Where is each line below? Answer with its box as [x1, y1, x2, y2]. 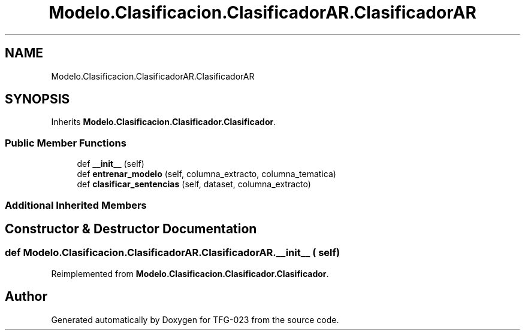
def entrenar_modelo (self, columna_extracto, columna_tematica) [77, 169, 336, 179]
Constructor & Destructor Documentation [5, 221, 257, 236]
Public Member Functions [5, 136, 126, 149]
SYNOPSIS [5, 92, 70, 107]
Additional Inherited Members [5, 199, 147, 211]
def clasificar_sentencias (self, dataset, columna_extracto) [77, 179, 311, 190]
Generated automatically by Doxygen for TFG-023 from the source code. [51, 314, 339, 325]
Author [5, 289, 47, 304]
